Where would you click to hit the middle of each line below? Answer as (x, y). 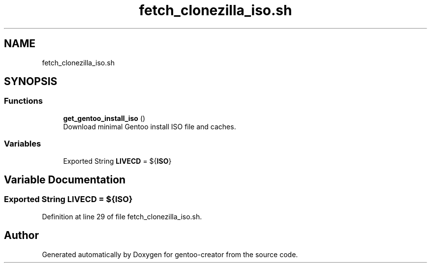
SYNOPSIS (31, 82)
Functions (23, 101)
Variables (23, 144)
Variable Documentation (65, 179)
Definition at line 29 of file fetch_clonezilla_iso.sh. (122, 216)
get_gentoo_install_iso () (104, 118)
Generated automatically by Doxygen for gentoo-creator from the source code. (170, 254)
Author (21, 236)
